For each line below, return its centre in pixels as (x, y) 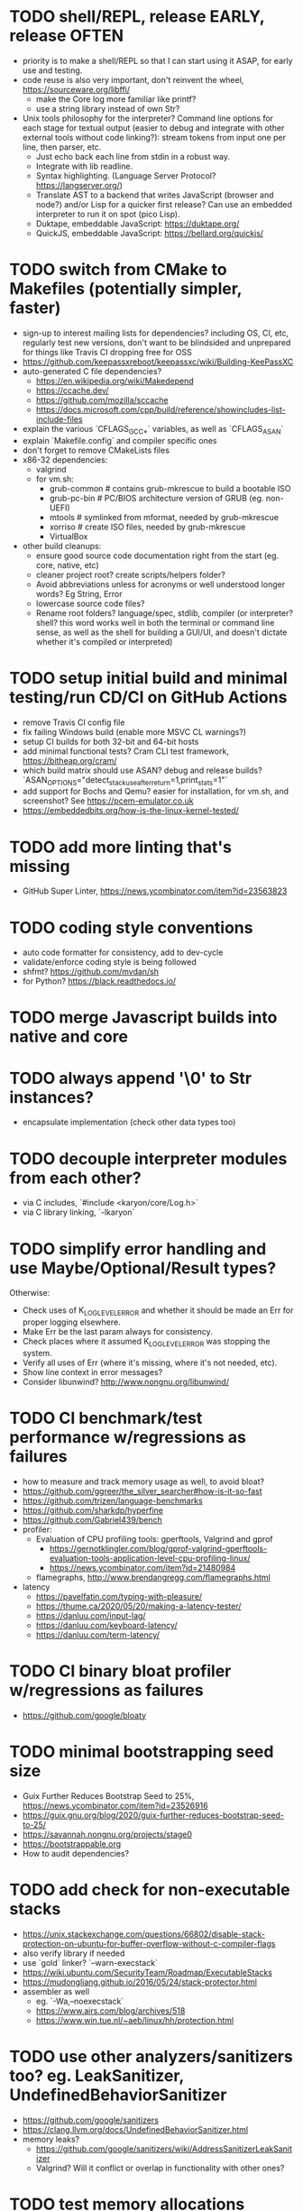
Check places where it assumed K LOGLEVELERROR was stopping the (146, 1343)
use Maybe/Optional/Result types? (143, 1268)
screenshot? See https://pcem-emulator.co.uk (108, 801)
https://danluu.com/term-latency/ (98, 1635)
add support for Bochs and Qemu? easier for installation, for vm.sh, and (156, 792)
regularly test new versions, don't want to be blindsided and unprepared (156, 342)
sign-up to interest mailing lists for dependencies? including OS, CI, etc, (156, 333)
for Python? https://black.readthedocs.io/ (99, 981)
